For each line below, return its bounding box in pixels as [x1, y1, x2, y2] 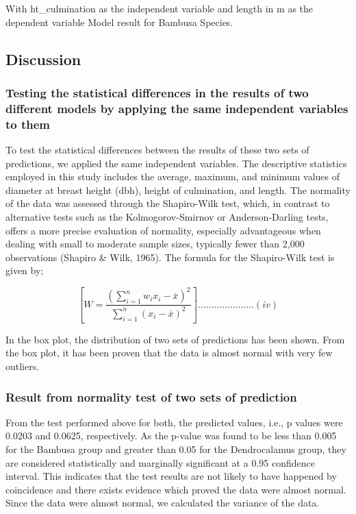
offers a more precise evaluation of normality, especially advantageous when [5, 223, 321, 237]
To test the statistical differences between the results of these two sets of [5, 143, 309, 157]
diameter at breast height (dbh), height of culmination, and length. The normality [5, 182, 351, 197]
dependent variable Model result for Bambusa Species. [5, 14, 233, 29]
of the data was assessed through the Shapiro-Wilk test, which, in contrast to [5, 196, 330, 210]
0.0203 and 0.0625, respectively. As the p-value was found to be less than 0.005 [5, 428, 337, 443]
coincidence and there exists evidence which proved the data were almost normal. [5, 482, 346, 496]
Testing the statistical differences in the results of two [5, 84, 309, 101]
